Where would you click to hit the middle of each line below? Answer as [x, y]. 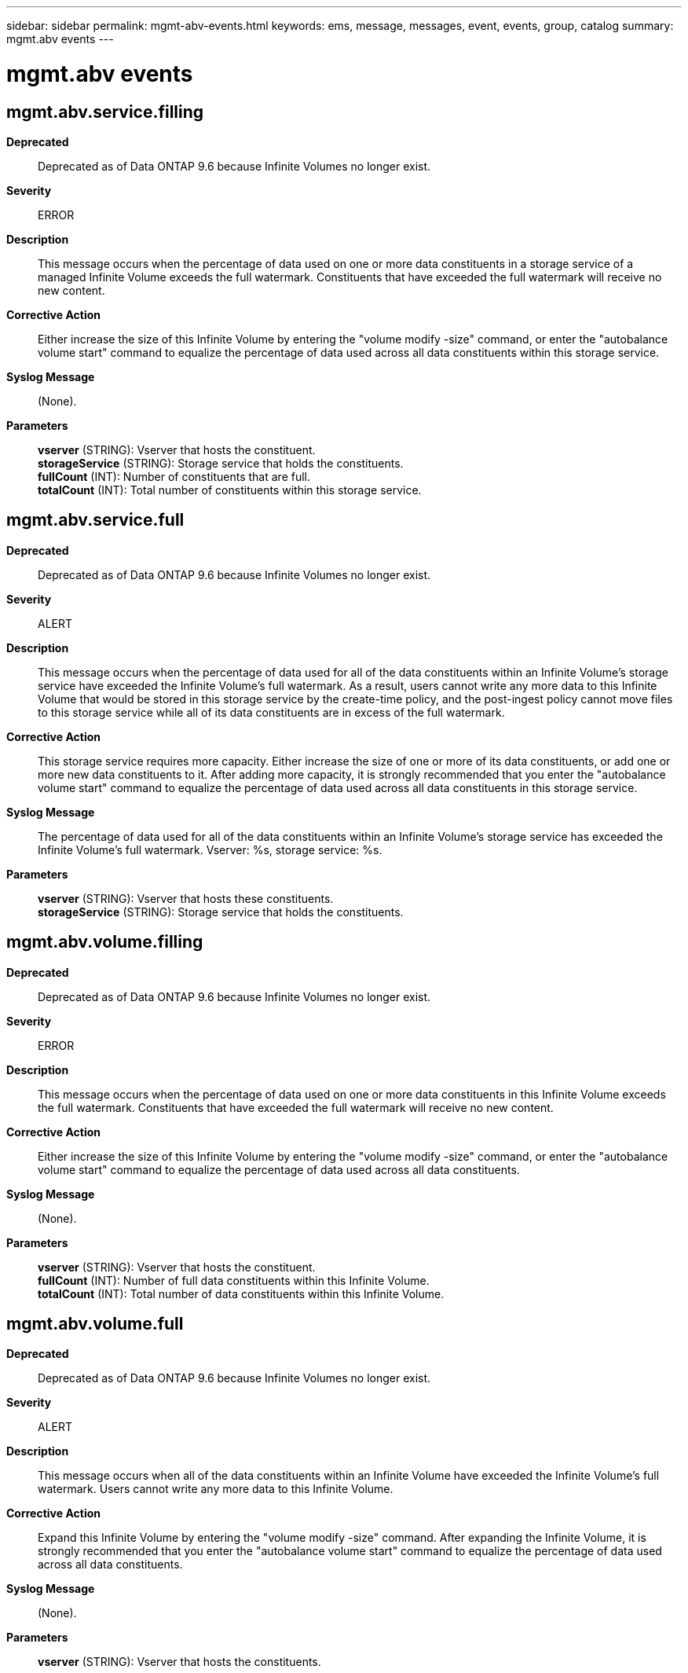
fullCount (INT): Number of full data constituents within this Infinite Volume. [234, 1280]
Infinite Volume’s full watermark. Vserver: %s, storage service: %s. [210, 849]
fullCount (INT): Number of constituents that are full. [174, 476]
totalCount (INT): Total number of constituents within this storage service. [230, 490]
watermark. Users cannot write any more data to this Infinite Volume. [216, 1489]
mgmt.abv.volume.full [95, 1324]
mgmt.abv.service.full [95, 520]
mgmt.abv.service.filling [105, 112]
